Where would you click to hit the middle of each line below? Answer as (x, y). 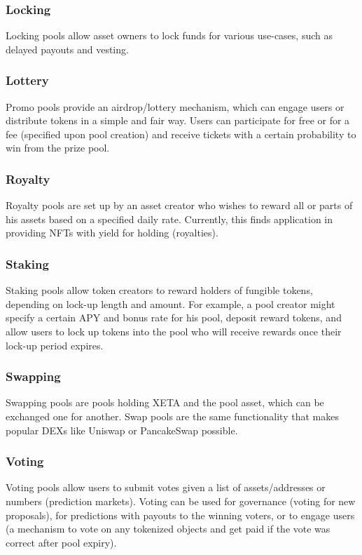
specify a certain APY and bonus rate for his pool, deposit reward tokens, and (174, 317)
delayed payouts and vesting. (67, 49)
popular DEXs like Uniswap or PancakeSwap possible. (122, 430)
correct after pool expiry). (61, 542)
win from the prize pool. (58, 148)
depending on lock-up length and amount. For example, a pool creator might (170, 303)
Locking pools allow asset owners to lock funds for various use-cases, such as (169, 35)
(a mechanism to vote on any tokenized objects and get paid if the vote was (168, 529)
